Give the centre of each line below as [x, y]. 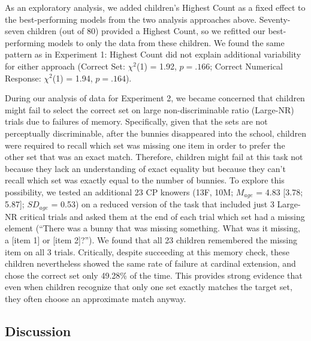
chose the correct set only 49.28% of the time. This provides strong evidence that [154, 275]
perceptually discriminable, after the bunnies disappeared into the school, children [156, 133]
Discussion [38, 331]
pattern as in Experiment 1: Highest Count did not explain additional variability [153, 54]
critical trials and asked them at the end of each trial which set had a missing [162, 216]
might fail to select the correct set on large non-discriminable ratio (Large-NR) [150, 109]
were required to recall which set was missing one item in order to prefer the [145, 145]
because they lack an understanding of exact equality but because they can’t [145, 168]
